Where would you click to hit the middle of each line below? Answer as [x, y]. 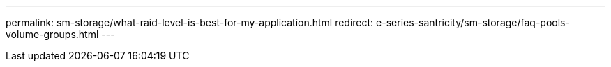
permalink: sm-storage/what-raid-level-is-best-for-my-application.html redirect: [190, 22]
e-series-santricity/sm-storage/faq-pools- [473, 22]
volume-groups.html [52, 34]
